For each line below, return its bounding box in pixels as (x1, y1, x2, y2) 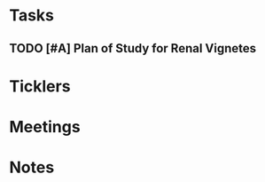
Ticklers (9, 76, 71, 96)
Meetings (9, 116, 82, 137)
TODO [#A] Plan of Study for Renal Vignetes (9, 41, 257, 56)
